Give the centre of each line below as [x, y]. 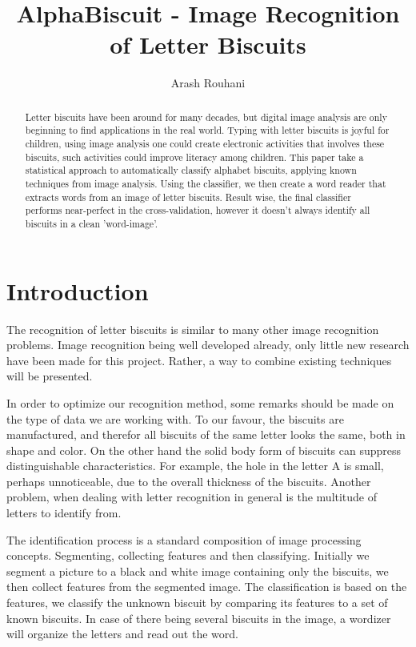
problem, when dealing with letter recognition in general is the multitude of [192, 497]
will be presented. [50, 376]
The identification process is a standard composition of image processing [184, 539]
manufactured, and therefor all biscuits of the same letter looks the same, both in [206, 434]
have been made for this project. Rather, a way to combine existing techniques [199, 360]
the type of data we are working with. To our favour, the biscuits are [175, 418]
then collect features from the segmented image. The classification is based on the [207, 587]
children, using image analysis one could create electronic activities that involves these [205, 144]
